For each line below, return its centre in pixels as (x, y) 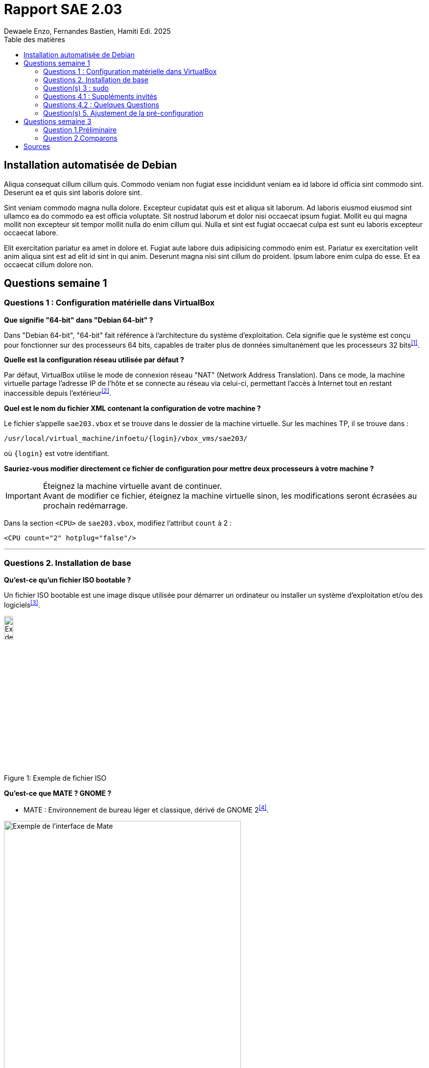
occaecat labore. (31, 232)
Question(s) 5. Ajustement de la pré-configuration (123, 113)
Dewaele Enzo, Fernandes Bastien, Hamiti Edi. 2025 (87, 31)
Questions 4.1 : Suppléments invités (100, 96)
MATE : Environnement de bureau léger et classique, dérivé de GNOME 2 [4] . (146, 809)
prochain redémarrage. (85, 506)
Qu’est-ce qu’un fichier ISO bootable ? (68, 580)
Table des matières (35, 39)
